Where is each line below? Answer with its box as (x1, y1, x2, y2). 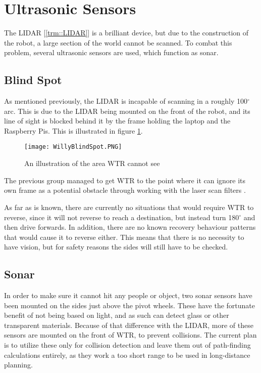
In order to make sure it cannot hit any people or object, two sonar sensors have (4, 290, 252, 301)
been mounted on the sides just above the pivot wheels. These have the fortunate (4, 300, 255, 310)
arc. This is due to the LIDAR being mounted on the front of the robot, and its (4, 105, 250, 116)
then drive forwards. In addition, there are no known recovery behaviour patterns (4, 222, 256, 232)
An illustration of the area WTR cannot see (24, 158, 160, 169)
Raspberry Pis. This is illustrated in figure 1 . (4, 125, 143, 136)
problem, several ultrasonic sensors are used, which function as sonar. (4, 47, 219, 58)
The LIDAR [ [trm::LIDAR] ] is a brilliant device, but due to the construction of (4, 27, 249, 38)
